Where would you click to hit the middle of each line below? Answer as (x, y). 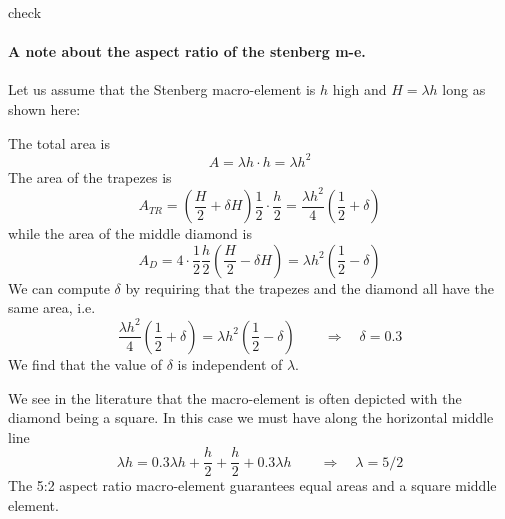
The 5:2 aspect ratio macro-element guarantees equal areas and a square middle (252, 485)
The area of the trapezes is (90, 176)
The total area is (59, 142)
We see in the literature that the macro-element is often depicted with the (235, 397)
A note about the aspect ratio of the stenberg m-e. (187, 51)
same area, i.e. (52, 307)
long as (464, 89)
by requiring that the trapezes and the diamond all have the (309, 287)
